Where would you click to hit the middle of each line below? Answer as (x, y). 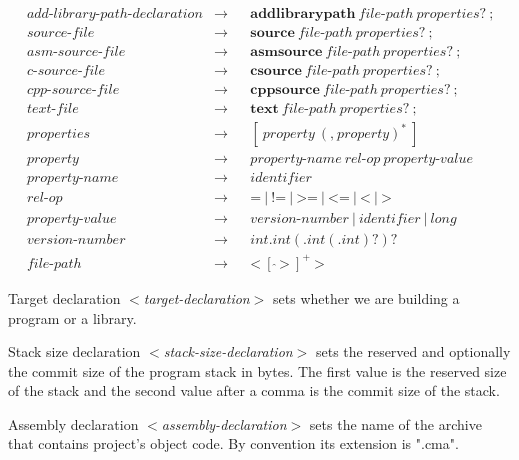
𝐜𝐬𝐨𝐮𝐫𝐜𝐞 (276, 71)
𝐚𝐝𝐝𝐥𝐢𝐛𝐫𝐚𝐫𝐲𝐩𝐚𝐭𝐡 (303, 14)
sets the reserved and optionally (413, 351)
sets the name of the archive (395, 423)
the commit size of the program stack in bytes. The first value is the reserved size (257, 370)
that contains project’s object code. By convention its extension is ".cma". (233, 443)
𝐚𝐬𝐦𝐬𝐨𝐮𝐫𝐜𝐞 (286, 52)
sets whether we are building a (366, 297)
